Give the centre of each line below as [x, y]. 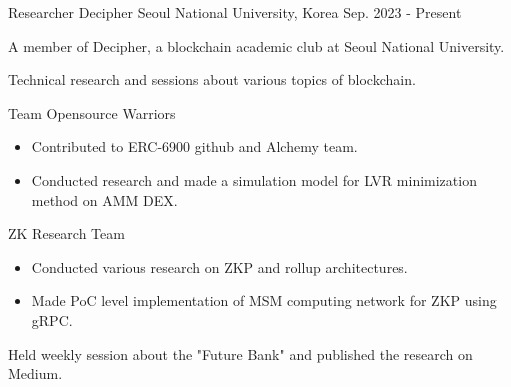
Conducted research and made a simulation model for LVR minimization [254, 179]
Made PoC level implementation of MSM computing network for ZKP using [264, 300]
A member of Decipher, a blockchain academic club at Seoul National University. [256, 45]
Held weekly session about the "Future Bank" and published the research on [240, 353]
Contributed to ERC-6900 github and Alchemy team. [194, 146]
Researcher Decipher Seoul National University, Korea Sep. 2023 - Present [235, 12]
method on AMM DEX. [104, 199]
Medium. [35, 373]
